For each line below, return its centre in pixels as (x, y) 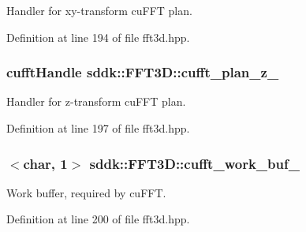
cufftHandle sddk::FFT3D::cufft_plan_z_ (143, 72)
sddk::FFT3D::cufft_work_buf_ (194, 163)
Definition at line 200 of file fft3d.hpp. (98, 219)
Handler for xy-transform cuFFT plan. (99, 10)
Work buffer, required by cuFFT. (86, 192)
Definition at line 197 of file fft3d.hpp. (98, 128)
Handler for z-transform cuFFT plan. (96, 101)
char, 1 (45, 163)
